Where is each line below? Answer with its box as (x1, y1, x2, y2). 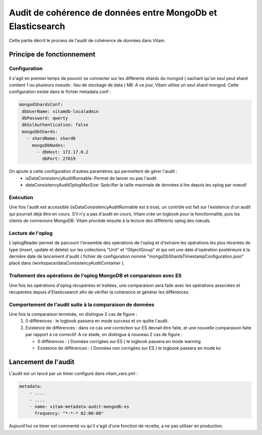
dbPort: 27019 (42, 156, 76, 162)
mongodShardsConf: (19, 102, 63, 108)
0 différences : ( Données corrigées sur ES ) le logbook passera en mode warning (37, 338, 201, 344)
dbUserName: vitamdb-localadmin (22, 109, 99, 114)
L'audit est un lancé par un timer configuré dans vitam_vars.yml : (9, 371, 138, 376)
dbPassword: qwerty (22, 115, 68, 121)
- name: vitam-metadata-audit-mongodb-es (29, 404, 130, 409)
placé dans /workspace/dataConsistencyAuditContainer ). (9, 260, 125, 266)
